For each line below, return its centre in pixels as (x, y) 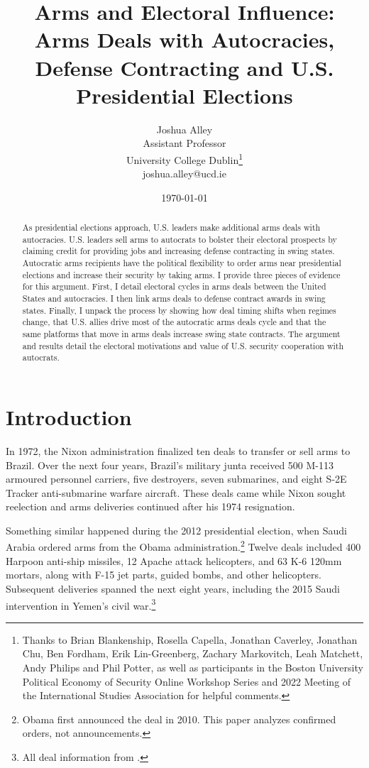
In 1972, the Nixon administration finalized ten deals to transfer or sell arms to (178, 450)
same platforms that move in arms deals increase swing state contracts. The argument (181, 334)
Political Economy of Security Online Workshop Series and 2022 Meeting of (187, 681)
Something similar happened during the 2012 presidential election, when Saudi (176, 530)
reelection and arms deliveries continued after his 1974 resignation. (150, 506)
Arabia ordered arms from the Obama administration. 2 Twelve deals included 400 (183, 546)
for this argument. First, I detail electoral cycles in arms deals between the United (174, 286)
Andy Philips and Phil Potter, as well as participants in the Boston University (193, 667)
